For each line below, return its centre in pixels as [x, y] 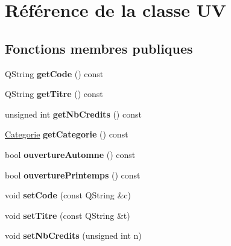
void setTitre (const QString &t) [68, 215]
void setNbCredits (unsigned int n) [73, 235]
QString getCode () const [54, 73]
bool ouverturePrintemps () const [73, 175]
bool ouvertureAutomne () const [70, 154]
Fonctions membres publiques [99, 48]
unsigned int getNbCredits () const [73, 114]
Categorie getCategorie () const [67, 134]
